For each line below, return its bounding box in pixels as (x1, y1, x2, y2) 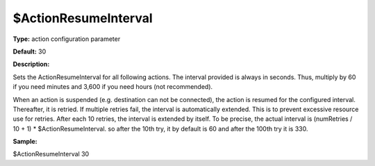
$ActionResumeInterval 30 (12, 150, 90, 158)
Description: (12, 60, 50, 69)
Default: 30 (12, 47, 47, 56)
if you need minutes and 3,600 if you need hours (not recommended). (12, 83, 213, 91)
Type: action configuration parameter (12, 35, 121, 43)
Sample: (12, 138, 37, 146)
